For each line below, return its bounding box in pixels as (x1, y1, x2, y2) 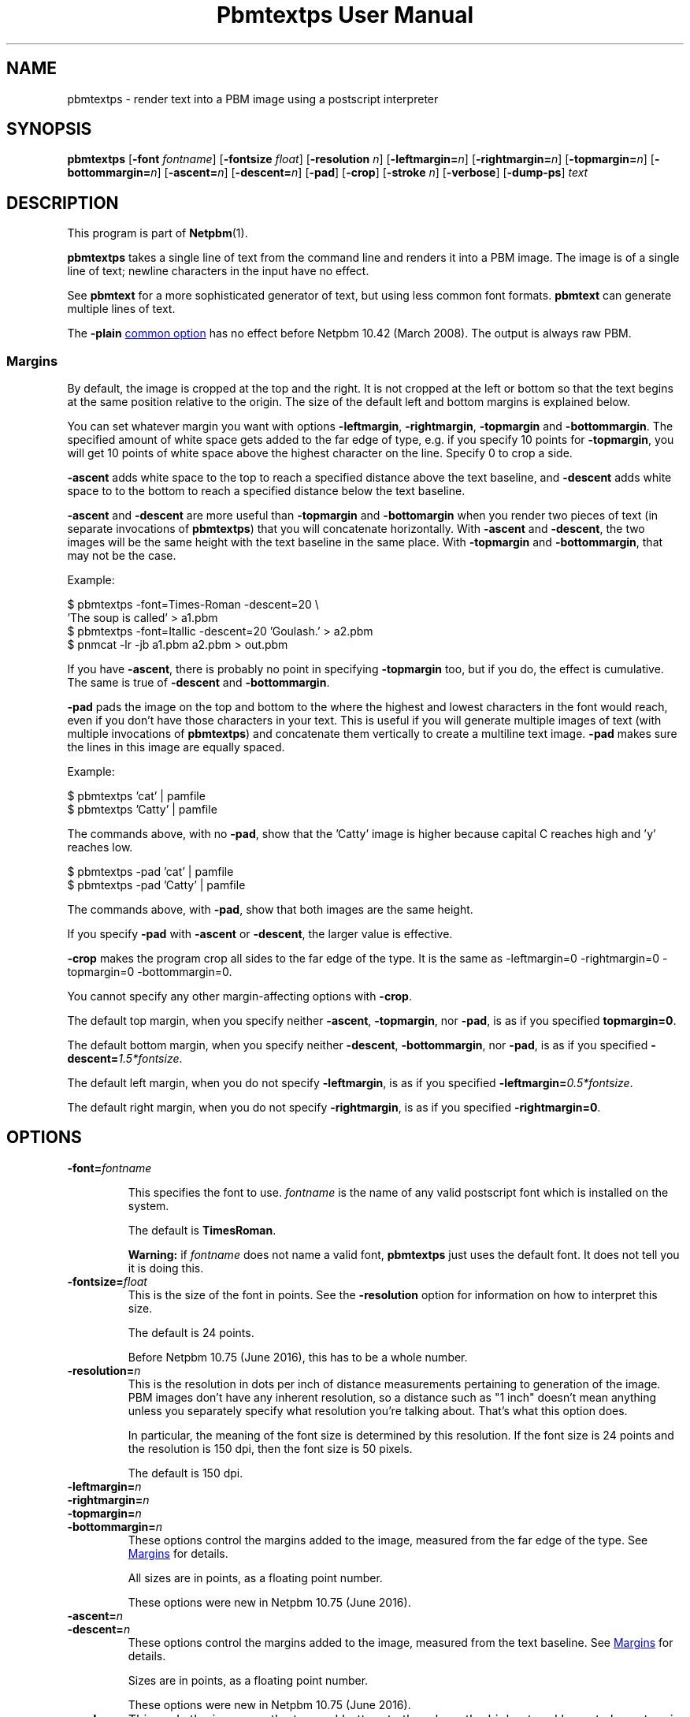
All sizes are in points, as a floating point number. (128, 1570, 383, 1585)
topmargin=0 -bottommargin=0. (67, 965, 232, 979)
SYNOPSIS (6, 119, 92, 140)
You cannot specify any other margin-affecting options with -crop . (67, 989, 412, 1004)
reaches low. (67, 840, 133, 855)
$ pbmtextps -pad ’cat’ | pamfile (67, 865, 234, 879)
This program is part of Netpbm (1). (67, 226, 248, 240)
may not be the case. (67, 549, 176, 563)
